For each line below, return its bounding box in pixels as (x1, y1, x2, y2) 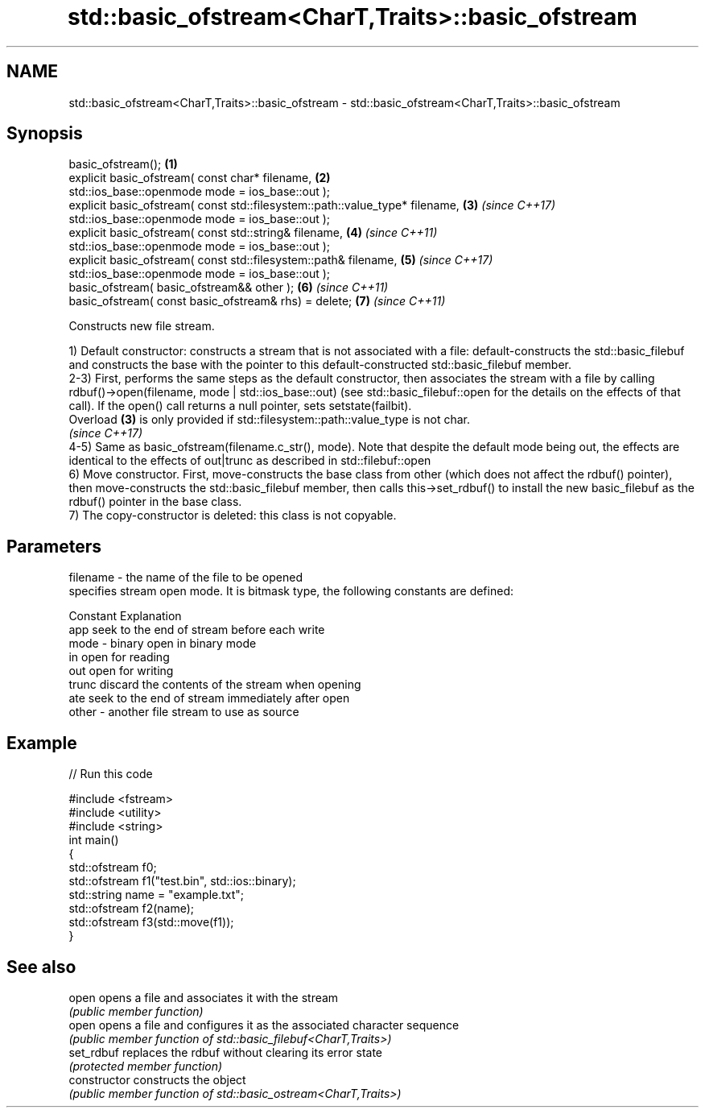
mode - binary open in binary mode (68, 636, 257, 651)
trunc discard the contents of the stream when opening (68, 677, 361, 692)
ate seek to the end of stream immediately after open (68, 691, 350, 706)
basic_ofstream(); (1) (68, 157, 178, 172)
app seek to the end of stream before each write (68, 623, 325, 637)
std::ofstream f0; (68, 860, 157, 875)
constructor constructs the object (68, 1072, 246, 1087)
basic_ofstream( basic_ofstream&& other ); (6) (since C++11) (68, 280, 389, 295)
